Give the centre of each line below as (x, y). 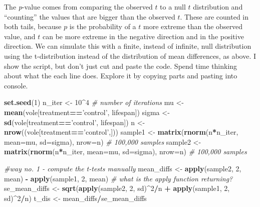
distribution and (218, 7)
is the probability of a (103, 26)
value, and (20, 36)
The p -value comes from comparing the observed (78, 7)
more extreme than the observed (193, 26)
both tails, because (33, 26)
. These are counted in (214, 16)
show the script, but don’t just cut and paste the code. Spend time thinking (121, 66)
